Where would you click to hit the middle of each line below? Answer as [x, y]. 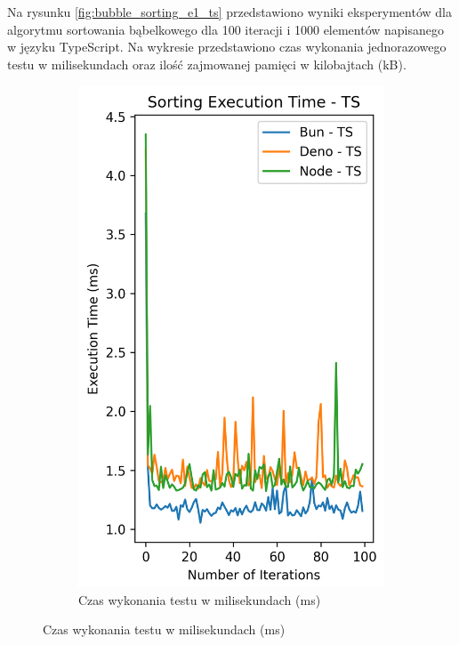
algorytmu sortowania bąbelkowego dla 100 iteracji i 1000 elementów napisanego [226, 29]
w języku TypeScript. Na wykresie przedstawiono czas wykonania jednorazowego [227, 47]
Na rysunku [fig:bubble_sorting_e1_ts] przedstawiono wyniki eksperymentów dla [229, 12]
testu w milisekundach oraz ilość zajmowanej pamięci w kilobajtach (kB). [207, 64]
